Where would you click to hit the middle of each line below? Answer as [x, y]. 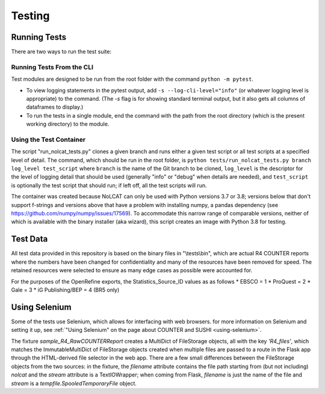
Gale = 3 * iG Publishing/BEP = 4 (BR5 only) [65, 290]
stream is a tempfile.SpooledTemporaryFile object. [74, 383]
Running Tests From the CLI [52, 67]
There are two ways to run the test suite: [61, 52]
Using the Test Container [48, 139]
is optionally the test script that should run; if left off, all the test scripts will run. [109, 185]
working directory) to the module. [68, 124]
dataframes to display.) [55, 107]
